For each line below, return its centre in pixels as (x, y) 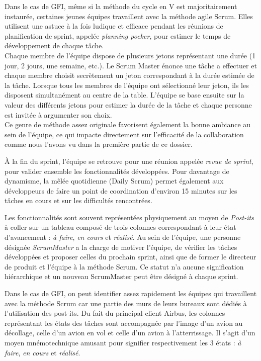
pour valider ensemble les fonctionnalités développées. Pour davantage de (117, 171)
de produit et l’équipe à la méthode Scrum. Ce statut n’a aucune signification (124, 266)
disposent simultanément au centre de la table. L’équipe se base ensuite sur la (124, 95)
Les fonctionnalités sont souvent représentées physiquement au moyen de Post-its (129, 217)
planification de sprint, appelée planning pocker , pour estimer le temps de (118, 35)
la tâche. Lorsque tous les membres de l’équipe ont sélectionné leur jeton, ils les (127, 85)
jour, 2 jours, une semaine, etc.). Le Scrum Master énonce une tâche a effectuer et (131, 65)
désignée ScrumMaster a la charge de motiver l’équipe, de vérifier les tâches (121, 247)
